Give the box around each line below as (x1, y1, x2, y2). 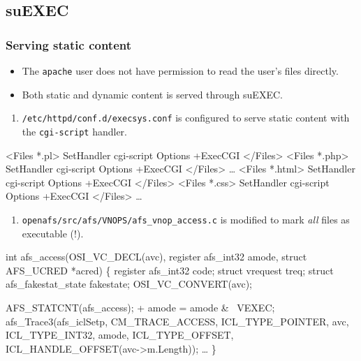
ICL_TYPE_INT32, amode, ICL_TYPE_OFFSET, (6, 327, 234, 342)
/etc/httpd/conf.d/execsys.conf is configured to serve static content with (22, 110, 350, 125)
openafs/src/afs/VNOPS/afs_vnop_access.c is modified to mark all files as (22, 212, 350, 226)
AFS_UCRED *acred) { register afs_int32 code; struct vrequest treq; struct (6, 263, 334, 277)
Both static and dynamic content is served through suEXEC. (22, 87, 283, 101)
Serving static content (6, 36, 132, 53)
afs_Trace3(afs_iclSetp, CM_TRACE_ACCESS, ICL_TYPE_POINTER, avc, (6, 314, 349, 328)
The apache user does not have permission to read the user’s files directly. (22, 64, 339, 78)
